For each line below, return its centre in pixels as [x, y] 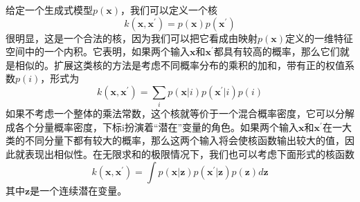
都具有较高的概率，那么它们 [277, 51]
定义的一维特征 [319, 38]
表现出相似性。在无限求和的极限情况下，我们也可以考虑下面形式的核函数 [189, 154]
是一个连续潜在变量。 [79, 190]
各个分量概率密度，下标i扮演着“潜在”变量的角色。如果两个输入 [157, 127]
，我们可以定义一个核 [169, 10]
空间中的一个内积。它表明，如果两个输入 [98, 51]
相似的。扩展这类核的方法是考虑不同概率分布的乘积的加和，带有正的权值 [180, 64]
